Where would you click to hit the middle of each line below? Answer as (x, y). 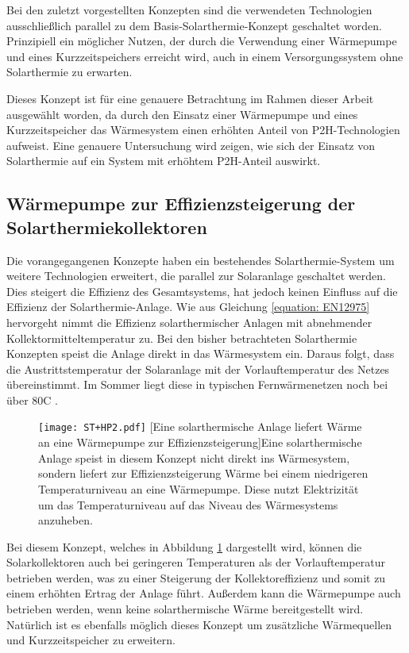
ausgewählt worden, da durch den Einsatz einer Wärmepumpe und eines (182, 114)
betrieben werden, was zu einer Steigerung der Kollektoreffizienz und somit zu (196, 577)
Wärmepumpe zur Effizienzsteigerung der (181, 204)
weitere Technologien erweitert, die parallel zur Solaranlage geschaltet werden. (196, 276)
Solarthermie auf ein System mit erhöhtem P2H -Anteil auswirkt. (164, 161)
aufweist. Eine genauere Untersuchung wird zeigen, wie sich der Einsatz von (191, 145)
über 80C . (33, 399)
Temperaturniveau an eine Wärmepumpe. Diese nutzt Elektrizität (199, 488)
